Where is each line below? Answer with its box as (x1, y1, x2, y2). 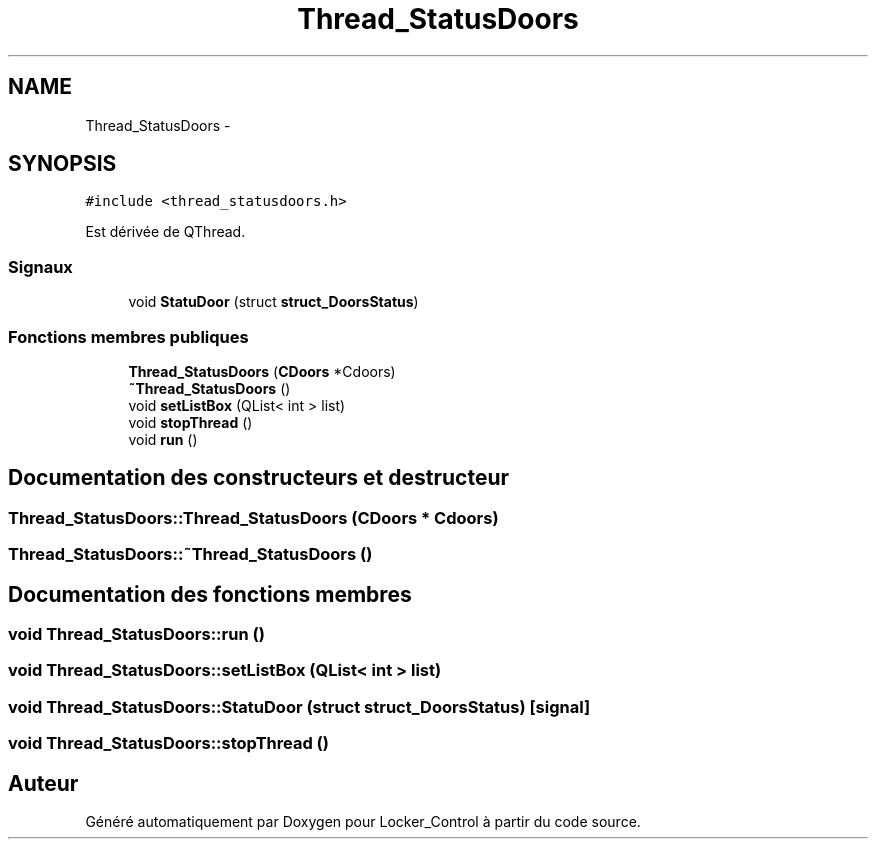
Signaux (8, 256, 73, 277)
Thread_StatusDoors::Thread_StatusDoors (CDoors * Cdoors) (8, 507, 499, 528)
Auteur (8, 770, 79, 796)
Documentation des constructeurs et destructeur (8, 465, 510, 491)
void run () (128, 430, 198, 448)
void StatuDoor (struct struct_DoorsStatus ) (128, 293, 419, 311)
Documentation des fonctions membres (8, 581, 412, 607)
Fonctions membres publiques (8, 326, 249, 347)
